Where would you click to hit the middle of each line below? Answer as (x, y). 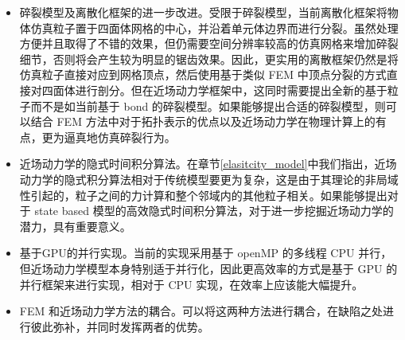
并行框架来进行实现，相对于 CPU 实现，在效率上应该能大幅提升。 (191, 284)
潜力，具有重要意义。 (75, 226)
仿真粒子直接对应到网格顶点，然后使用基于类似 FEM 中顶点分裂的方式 (203, 74)
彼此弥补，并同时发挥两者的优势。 (120, 326)
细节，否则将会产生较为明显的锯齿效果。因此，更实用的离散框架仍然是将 (209, 59)
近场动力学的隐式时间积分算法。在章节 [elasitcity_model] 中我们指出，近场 (208, 164)
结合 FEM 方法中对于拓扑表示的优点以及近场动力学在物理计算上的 (203, 121)
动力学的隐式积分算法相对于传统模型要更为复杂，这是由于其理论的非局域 (209, 179)
